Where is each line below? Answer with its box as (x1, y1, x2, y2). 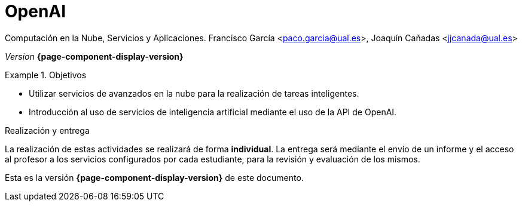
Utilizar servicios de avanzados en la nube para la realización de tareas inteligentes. (29, 88, 359, 99)
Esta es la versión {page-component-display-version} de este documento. (5, 172, 304, 183)
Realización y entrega (5, 125, 90, 136)
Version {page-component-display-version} (5, 51, 184, 62)
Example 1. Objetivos (5, 69, 87, 80)
